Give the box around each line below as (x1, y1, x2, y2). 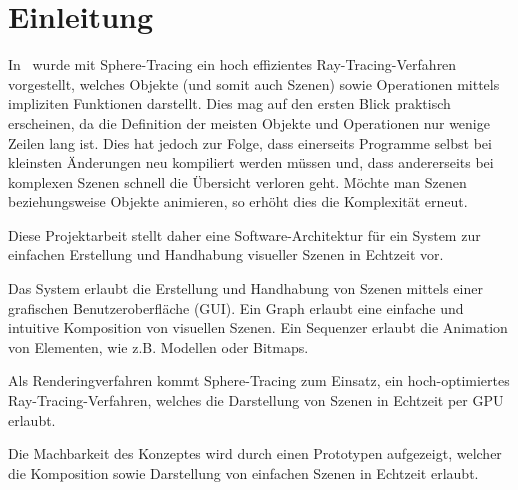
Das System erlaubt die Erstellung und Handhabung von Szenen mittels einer (8, 278, 483, 299)
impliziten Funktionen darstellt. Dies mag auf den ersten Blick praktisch (8, 93, 451, 114)
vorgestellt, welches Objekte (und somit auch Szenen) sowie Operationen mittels (8, 73, 500, 94)
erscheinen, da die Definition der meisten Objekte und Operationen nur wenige (8, 112, 490, 133)
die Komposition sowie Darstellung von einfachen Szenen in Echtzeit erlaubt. (8, 462, 479, 483)
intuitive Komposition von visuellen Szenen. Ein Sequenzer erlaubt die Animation (8, 317, 508, 338)
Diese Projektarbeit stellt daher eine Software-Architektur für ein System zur (8, 224, 481, 245)
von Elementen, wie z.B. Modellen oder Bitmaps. (8, 336, 309, 357)
